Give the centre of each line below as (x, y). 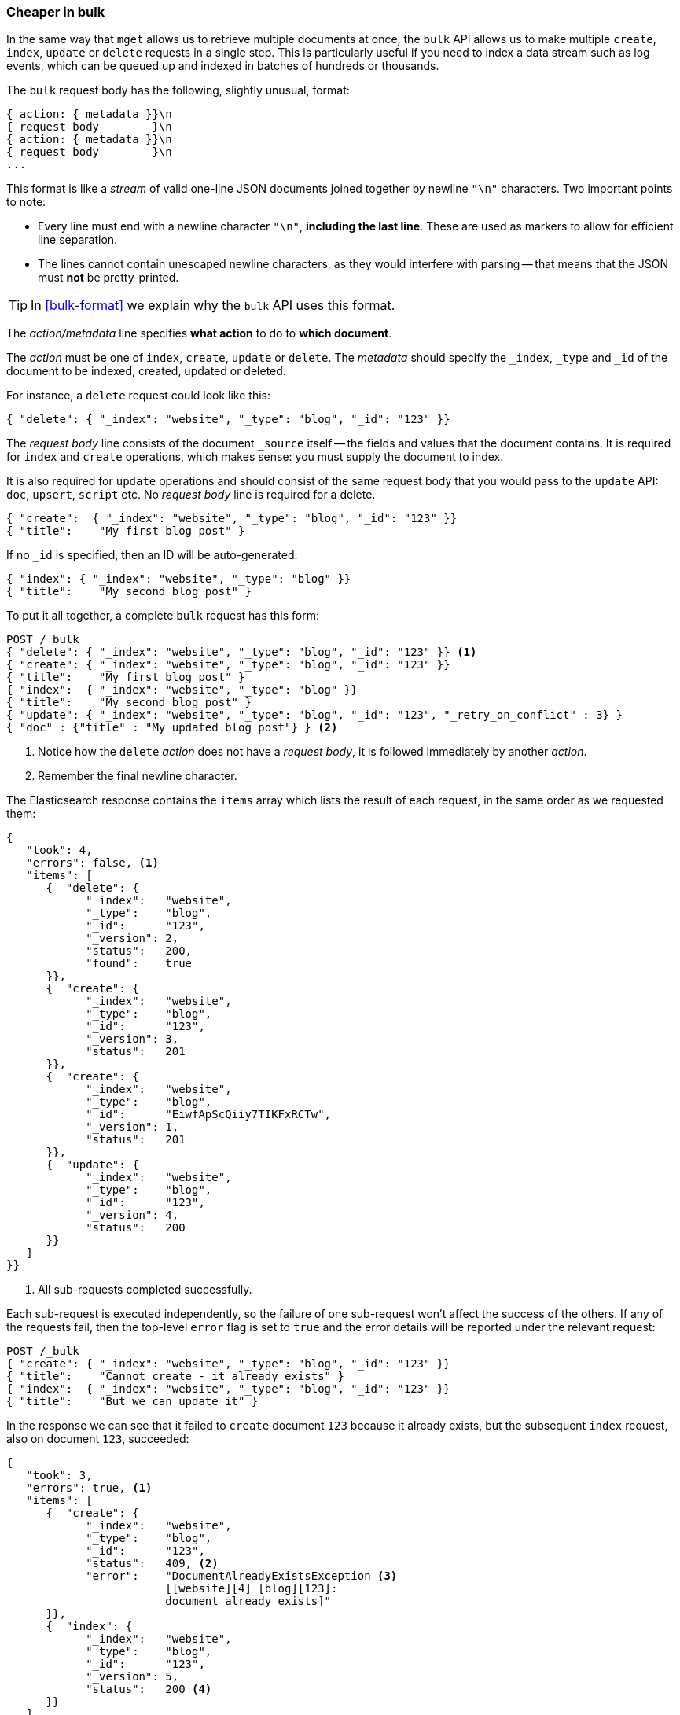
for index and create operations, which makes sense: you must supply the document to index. (255, 457)
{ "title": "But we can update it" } (132, 1402)
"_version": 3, (132, 1039)
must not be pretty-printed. (108, 278)
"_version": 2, (132, 938)
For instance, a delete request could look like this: (139, 396)
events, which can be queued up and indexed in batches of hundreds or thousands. (223, 66)
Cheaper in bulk (56, 12)
